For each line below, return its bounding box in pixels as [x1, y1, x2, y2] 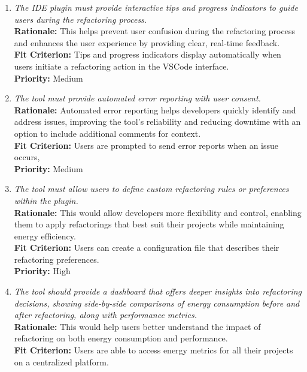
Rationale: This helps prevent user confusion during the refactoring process [14, 25, 295, 37]
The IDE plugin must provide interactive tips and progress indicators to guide [14, 1, 298, 13]
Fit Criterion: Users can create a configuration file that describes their [14, 241, 279, 254]
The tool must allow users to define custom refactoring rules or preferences [14, 182, 289, 195]
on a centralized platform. [14, 355, 109, 368]
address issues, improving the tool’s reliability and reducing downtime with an [14, 115, 301, 128]
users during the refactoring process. [14, 13, 147, 25]
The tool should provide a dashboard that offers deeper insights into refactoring [14, 285, 302, 298]
